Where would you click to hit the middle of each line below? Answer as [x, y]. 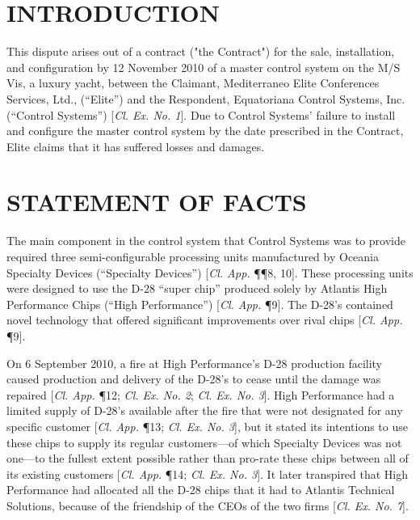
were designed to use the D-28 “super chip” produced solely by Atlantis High [197, 288]
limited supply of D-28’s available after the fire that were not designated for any [205, 410]
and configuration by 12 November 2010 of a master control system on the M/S [204, 67]
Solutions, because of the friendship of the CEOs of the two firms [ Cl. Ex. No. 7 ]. [208, 505]
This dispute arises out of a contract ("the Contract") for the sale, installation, [201, 51]
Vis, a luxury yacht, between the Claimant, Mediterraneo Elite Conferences [193, 83]
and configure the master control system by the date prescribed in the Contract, [205, 131]
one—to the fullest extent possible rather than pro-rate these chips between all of [208, 458]
